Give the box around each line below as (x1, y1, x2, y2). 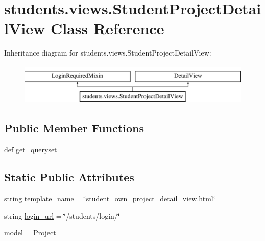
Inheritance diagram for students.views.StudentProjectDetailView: (4, 47, 211, 58)
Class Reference (50, 18, 164, 39)
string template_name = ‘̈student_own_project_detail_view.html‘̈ (4, 193, 215, 204)
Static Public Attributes (4, 169, 134, 185)
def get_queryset (4, 144, 57, 155)
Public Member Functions (4, 120, 144, 136)
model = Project (4, 227, 56, 238)
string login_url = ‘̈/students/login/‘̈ (4, 210, 120, 221)
